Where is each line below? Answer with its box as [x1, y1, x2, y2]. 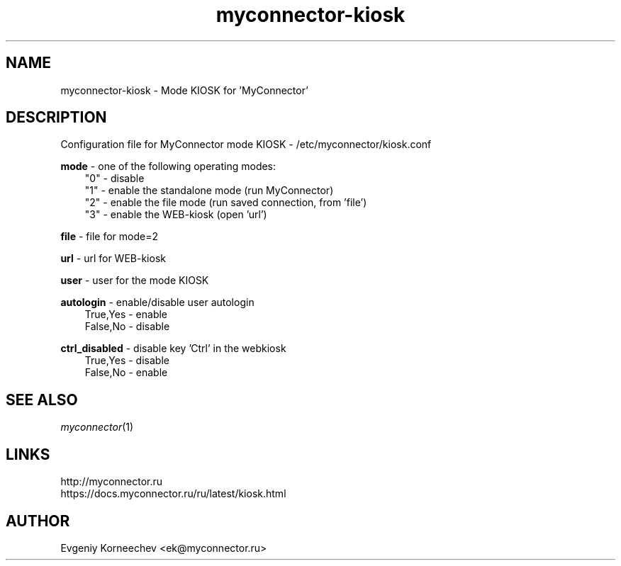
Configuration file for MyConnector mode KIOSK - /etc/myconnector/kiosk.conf [60, 138, 432, 151]
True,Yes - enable [84, 308, 168, 321]
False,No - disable [84, 320, 170, 333]
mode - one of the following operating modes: [60, 160, 276, 173]
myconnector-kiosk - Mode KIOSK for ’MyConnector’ [60, 84, 308, 96]
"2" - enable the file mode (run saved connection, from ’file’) [84, 196, 367, 209]
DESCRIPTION [6, 108, 107, 127]
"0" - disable [84, 172, 145, 185]
